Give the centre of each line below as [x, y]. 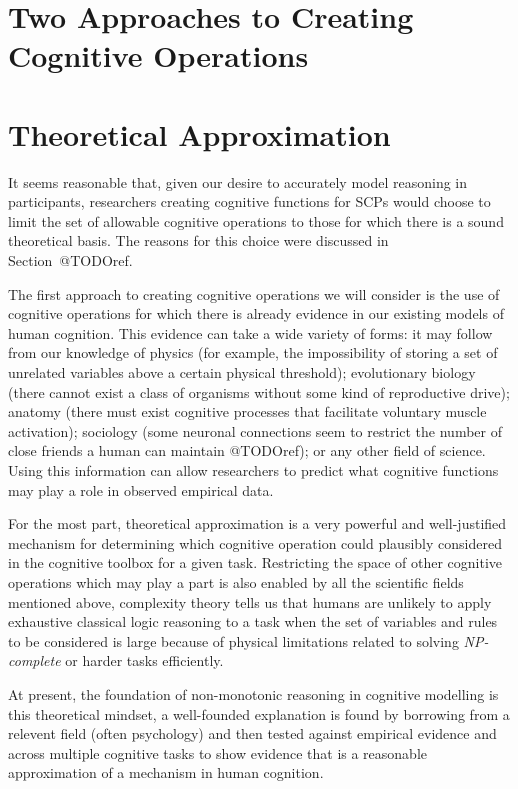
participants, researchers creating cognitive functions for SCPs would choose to [249, 201]
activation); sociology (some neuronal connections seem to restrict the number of [255, 430]
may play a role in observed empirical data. [141, 489]
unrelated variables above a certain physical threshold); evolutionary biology [242, 372]
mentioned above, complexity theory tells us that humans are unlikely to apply [250, 601]
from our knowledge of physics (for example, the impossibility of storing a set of [253, 352]
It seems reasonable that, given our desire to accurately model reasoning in [238, 181]
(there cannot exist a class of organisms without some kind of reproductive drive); [259, 391]
